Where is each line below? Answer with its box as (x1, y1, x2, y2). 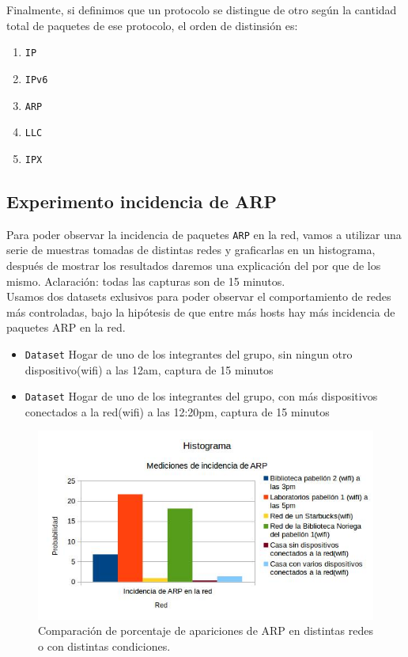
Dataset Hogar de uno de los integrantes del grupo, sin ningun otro (25, 345, 353, 362)
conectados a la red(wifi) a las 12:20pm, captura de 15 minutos (25, 403, 330, 420)
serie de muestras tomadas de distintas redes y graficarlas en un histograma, (6, 241, 376, 258)
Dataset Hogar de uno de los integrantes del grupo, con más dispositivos (25, 388, 378, 404)
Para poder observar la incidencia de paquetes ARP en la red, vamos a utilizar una (6, 226, 402, 242)
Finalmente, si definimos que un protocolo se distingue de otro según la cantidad (6, 2, 397, 17)
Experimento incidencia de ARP (6, 188, 277, 213)
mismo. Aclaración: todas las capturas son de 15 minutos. (6, 272, 285, 289)
